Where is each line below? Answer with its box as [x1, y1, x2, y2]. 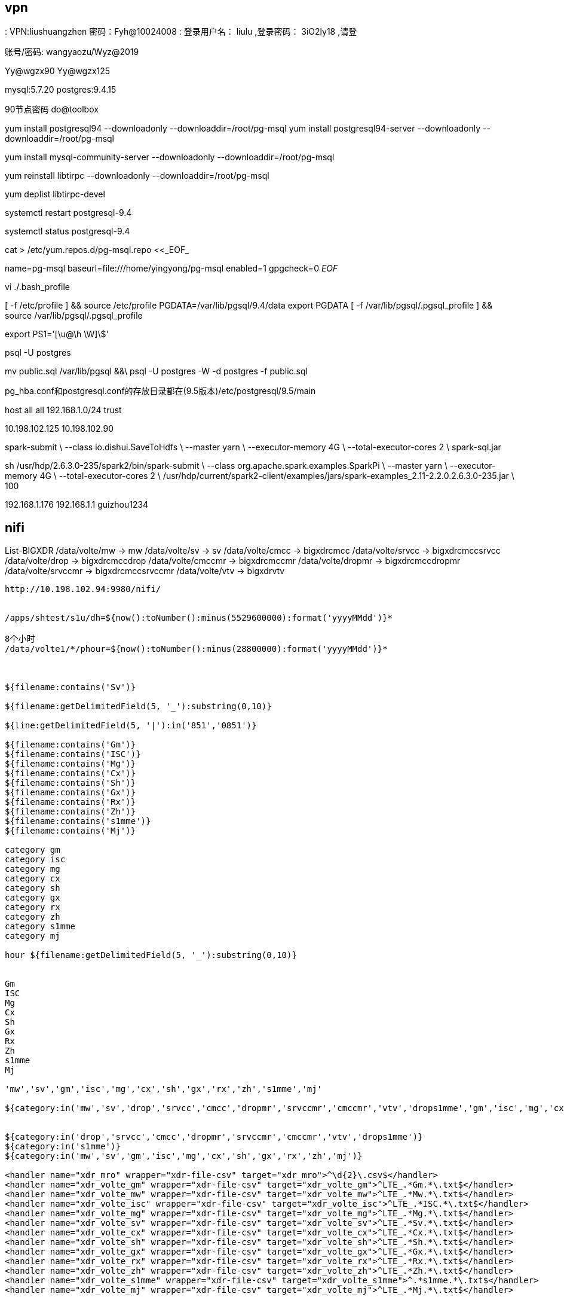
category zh [5, 912, 60, 922]
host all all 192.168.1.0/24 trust [5, 405, 122, 416]
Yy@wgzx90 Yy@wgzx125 [5, 66, 111, 77]
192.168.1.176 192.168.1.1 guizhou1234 [5, 499, 149, 510]
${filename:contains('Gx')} [5, 788, 136, 798]
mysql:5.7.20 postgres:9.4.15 [5, 84, 117, 95]
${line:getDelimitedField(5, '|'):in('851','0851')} [5, 721, 257, 731]
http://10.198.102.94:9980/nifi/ [5, 584, 161, 594]
